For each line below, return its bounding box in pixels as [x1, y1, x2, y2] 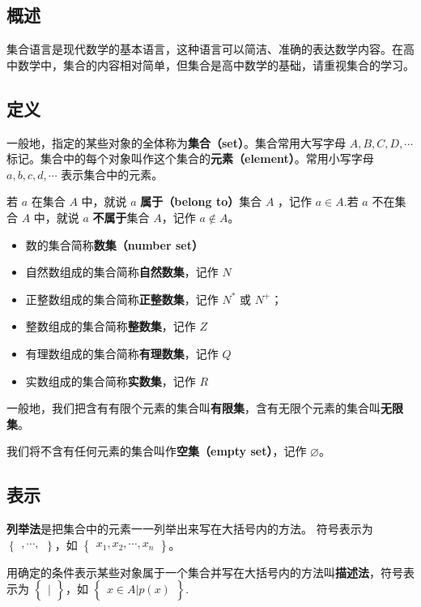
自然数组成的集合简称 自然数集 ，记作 [25, 263, 219, 280]
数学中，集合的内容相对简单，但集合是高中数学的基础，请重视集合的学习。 [17, 56, 415, 73]
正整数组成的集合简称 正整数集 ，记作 [25, 290, 219, 307]
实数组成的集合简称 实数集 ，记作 [25, 372, 196, 389]
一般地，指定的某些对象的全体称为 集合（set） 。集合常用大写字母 [6, 134, 346, 151]
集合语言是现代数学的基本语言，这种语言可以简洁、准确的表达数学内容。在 [6, 41, 403, 58]
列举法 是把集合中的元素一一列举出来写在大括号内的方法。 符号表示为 [6, 520, 373, 537]
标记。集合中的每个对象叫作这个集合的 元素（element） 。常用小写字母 [6, 150, 374, 167]
